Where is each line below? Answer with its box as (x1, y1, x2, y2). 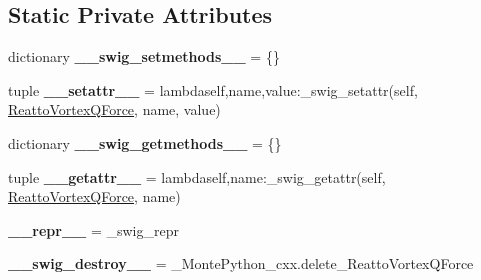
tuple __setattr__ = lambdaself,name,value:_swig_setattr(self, (8, 79, 418, 100)
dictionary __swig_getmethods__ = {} (8, 132, 282, 153)
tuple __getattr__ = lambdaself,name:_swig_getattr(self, (8, 166, 386, 187)
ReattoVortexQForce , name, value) (8, 99, 221, 120)
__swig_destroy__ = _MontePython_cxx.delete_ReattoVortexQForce (8, 253, 474, 274)
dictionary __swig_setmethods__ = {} (8, 46, 280, 67)
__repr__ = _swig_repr (8, 219, 179, 240)
